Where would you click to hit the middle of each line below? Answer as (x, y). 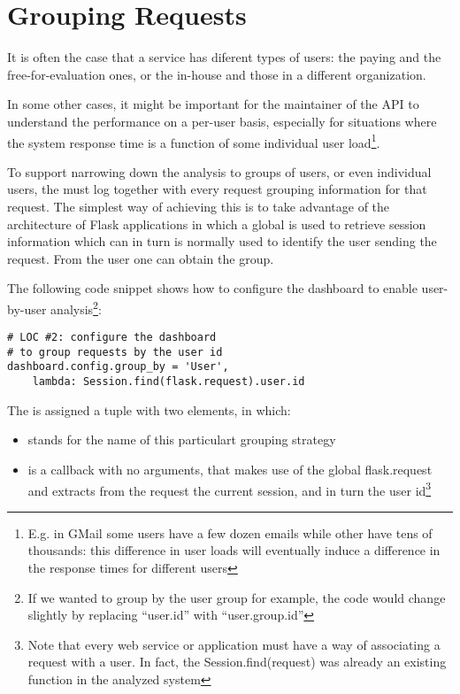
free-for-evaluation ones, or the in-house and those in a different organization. (217, 74)
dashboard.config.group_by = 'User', (118, 367)
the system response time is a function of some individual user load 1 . (194, 141)
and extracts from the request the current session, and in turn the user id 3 (230, 489)
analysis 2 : (76, 307)
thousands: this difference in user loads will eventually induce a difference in (234, 550)
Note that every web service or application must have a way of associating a (234, 644)
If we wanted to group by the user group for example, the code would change (237, 597)
